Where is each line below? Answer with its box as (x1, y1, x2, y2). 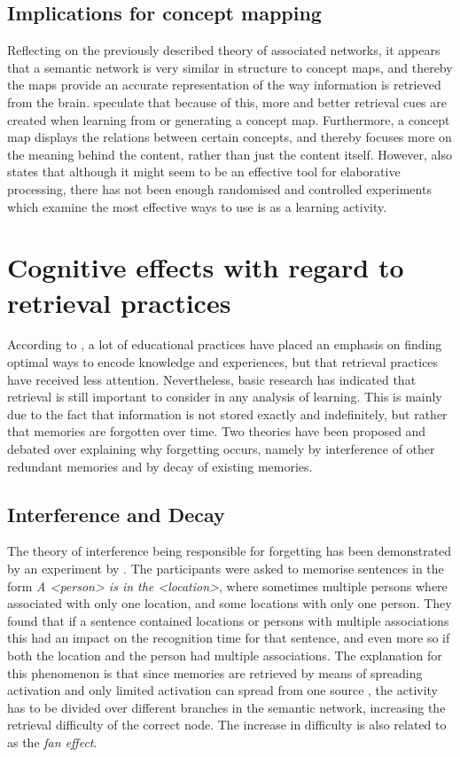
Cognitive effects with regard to (7, 249, 404, 285)
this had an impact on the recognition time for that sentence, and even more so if (7, 628, 450, 647)
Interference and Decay (7, 500, 225, 527)
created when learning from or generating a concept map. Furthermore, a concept (7, 110, 450, 129)
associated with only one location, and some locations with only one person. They (7, 594, 452, 613)
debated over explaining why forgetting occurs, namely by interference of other (7, 440, 435, 458)
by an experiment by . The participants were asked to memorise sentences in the (7, 559, 444, 577)
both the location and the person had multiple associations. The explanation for (7, 645, 442, 664)
